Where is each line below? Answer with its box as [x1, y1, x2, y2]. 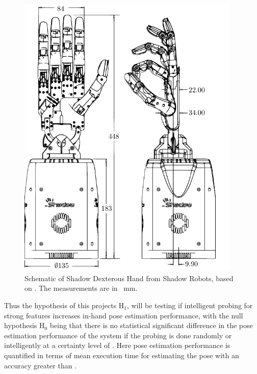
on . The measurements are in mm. [24, 283, 138, 293]
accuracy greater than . [4, 360, 77, 370]
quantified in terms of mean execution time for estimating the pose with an [4, 350, 239, 360]
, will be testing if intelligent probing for [127, 300, 253, 310]
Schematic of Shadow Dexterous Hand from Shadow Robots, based [24, 272, 234, 283]
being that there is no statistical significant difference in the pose [49, 320, 253, 331]
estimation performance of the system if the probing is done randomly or [4, 330, 232, 340]
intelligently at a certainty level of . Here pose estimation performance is [4, 340, 230, 351]
